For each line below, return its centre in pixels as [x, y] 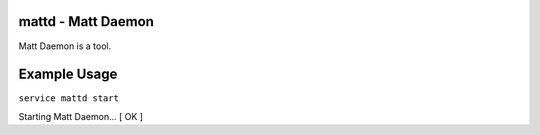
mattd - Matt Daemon [86, 21]
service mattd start [69, 98]
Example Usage [68, 74]
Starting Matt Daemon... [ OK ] [81, 116]
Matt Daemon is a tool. [65, 46]
